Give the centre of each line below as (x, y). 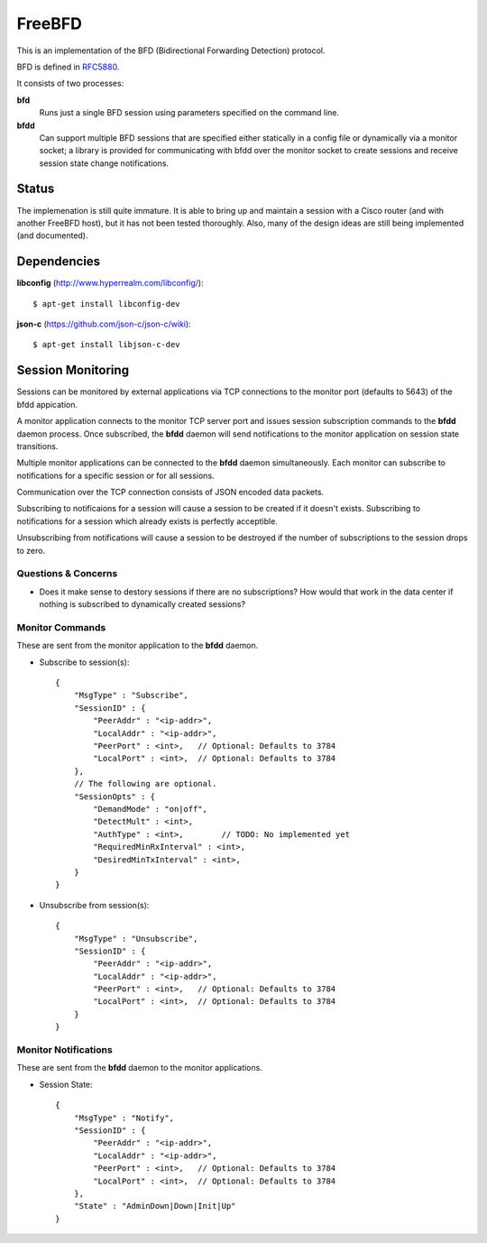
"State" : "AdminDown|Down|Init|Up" (155, 1206)
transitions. (37, 446)
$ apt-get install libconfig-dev (106, 304)
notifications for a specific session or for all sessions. (116, 475)
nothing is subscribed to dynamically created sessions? (142, 604)
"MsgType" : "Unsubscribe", (136, 939)
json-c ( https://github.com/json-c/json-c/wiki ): (104, 324)
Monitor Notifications (64, 1050)
